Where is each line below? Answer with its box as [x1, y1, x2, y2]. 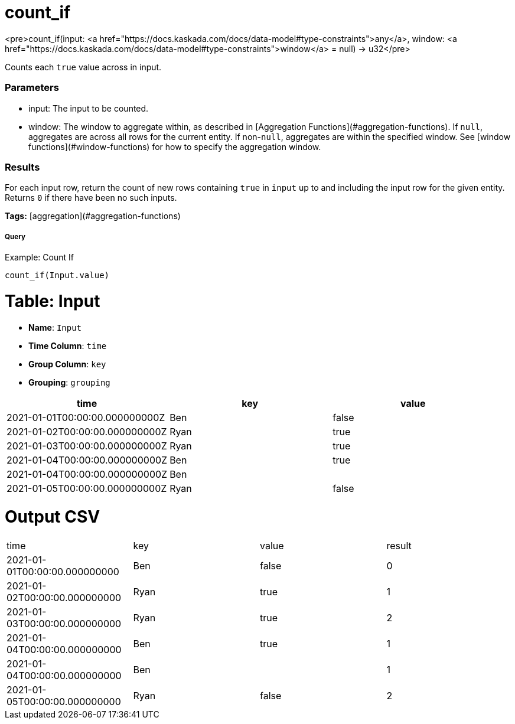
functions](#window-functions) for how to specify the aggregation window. [28, 141, 321, 152]
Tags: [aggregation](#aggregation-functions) [5, 211, 181, 221]
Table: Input [5, 291, 100, 311]
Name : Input [28, 322, 82, 332]
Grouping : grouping [28, 377, 110, 387]
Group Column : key [28, 358, 106, 369]
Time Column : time [28, 340, 107, 351]
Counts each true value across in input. [5, 61, 162, 72]
